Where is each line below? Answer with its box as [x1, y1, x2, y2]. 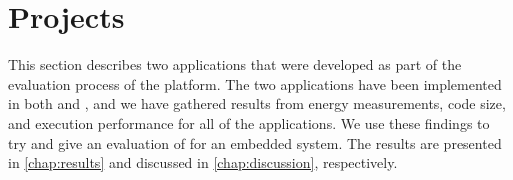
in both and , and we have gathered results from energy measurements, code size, [8, 93, 506, 114]
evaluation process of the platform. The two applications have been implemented [8, 73, 502, 94]
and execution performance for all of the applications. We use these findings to [8, 112, 490, 133]
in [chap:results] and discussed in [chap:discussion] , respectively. [8, 152, 398, 173]
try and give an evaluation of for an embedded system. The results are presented [8, 132, 502, 153]
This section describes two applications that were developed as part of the [8, 54, 462, 75]
